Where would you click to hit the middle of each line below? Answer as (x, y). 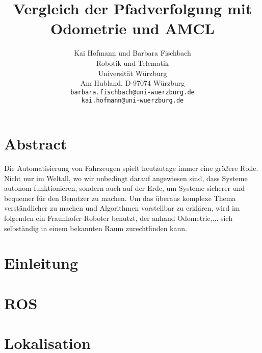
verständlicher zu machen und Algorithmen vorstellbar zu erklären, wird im (122, 208)
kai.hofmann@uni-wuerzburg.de (133, 101)
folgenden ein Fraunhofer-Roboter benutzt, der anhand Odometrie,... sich (118, 218)
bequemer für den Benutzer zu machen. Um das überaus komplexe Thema (120, 198)
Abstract (36, 143)
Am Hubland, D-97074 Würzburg (133, 83)
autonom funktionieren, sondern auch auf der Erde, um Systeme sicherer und (125, 188)
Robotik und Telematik (133, 62)
